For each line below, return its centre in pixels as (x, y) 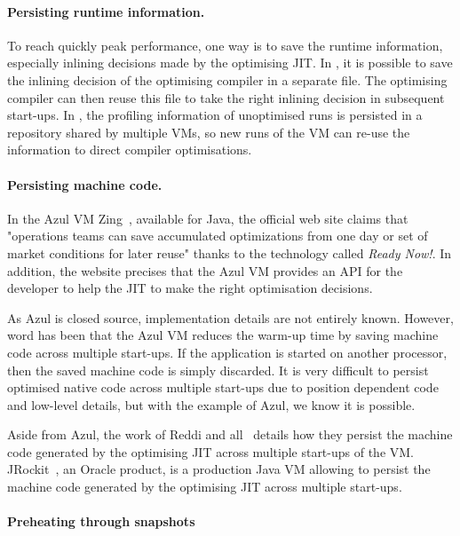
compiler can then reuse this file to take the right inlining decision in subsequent (226, 97)
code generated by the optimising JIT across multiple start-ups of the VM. (211, 451)
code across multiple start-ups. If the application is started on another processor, (227, 352)
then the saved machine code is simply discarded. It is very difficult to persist (218, 370)
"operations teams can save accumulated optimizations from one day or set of (218, 236)
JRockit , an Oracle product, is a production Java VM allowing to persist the (219, 469)
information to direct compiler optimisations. (130, 150)
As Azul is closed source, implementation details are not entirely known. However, (230, 317)
